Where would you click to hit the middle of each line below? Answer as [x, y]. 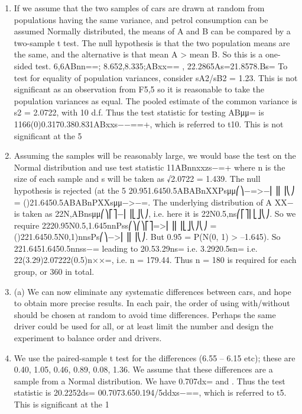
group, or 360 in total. [54, 272]
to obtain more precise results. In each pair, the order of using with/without [152, 303]
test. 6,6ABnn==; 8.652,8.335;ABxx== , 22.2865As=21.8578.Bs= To [161, 65]
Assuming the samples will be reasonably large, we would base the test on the [155, 155]
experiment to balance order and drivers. [88, 338]
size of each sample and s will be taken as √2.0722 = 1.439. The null [137, 179]
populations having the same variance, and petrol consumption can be [141, 19]
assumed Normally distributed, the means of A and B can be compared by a [152, 31]
